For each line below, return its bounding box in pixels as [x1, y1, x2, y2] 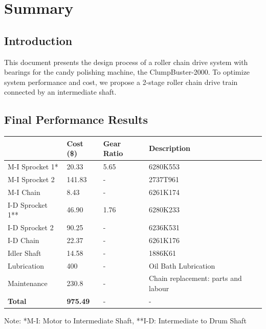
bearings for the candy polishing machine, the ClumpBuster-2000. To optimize [4, 67, 250, 77]
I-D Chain [8, 234, 39, 245]
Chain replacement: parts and [148, 273, 242, 283]
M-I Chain [8, 186, 40, 197]
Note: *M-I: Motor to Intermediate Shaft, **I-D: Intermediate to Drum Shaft [4, 315, 247, 325]
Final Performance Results [4, 112, 148, 127]
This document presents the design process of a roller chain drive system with [4, 56, 248, 67]
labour [148, 283, 169, 294]
